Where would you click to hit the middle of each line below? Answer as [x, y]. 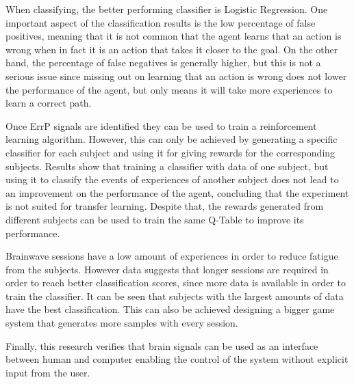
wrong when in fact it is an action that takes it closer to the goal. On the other [172, 49]
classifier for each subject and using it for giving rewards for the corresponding [170, 152]
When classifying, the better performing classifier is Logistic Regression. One [167, 9]
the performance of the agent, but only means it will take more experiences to [169, 89]
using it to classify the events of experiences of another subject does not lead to [172, 179]
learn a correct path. [49, 103]
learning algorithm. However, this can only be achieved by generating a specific [172, 139]
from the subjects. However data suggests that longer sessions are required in [167, 269]
